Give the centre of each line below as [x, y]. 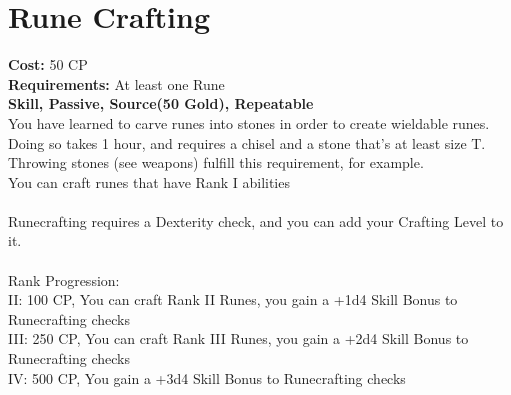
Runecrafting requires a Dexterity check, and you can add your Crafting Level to [256, 220]
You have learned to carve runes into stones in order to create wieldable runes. [249, 122]
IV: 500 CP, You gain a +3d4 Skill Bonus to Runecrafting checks [207, 377]
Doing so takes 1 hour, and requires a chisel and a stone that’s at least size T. [247, 142]
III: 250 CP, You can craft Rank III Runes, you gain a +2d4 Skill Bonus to [238, 338]
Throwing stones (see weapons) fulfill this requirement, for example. [216, 162]
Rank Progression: [64, 279]
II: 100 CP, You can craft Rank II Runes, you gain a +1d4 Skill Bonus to [233, 299]
